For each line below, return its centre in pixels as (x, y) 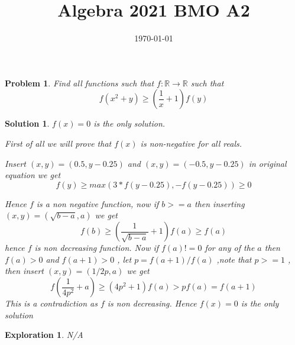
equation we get (33, 175)
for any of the (230, 248)
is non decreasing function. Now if (97, 248)
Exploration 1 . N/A (44, 335)
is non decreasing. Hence (152, 303)
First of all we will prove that (58, 143)
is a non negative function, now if (98, 203)
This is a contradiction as (51, 303)
